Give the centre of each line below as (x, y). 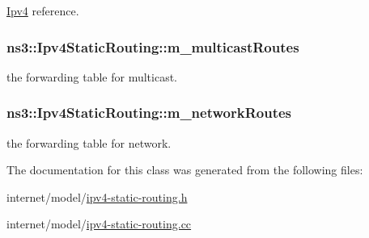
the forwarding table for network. (89, 142)
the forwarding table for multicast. (92, 76)
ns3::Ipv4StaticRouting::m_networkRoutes (149, 113)
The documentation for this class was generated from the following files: (185, 170)
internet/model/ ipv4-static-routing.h (97, 196)
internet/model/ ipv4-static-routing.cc (99, 224)
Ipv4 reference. (43, 10)
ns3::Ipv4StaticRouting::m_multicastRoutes (153, 46)
